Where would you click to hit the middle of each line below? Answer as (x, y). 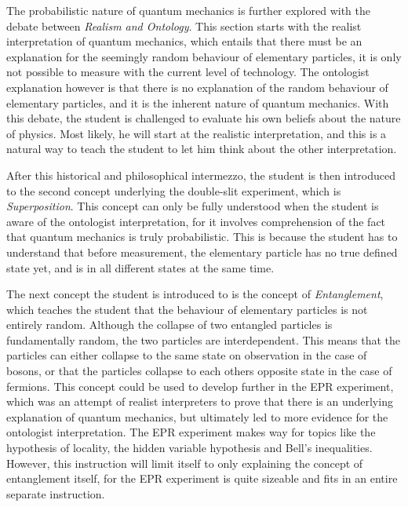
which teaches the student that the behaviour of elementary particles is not (187, 309)
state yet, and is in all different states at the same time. (140, 267)
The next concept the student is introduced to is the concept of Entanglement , (195, 294)
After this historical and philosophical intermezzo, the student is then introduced (201, 175)
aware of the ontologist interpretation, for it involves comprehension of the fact (196, 221)
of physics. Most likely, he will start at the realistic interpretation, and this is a (197, 133)
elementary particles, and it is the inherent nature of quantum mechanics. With (198, 102)
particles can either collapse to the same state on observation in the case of (187, 355)
